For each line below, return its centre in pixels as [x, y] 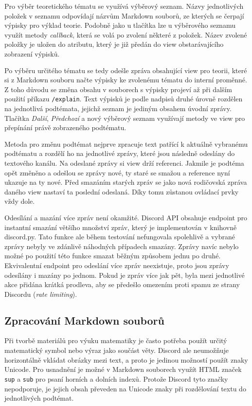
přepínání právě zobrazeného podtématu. [65, 127]
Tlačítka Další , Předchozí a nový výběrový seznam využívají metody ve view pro [125, 118]
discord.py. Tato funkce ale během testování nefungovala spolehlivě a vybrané [120, 237]
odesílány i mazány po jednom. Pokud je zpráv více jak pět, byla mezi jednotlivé [125, 275]
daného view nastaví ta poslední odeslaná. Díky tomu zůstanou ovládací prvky [122, 191]
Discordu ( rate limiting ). [41, 294]
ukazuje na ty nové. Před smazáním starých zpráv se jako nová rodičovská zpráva [126, 182]
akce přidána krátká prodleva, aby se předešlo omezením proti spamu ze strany [122, 284]
